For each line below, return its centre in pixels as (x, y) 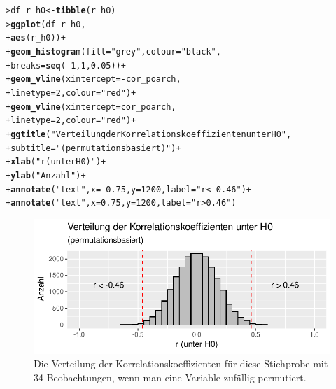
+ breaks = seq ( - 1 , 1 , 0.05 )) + (66, 65)
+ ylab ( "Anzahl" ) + (46, 175)
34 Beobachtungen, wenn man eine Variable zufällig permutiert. (170, 377)
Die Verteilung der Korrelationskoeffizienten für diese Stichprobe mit (181, 363)
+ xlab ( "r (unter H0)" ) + (56, 162)
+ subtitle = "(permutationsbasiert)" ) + (93, 148)
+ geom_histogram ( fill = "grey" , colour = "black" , (113, 51)
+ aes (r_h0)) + (36, 38)
